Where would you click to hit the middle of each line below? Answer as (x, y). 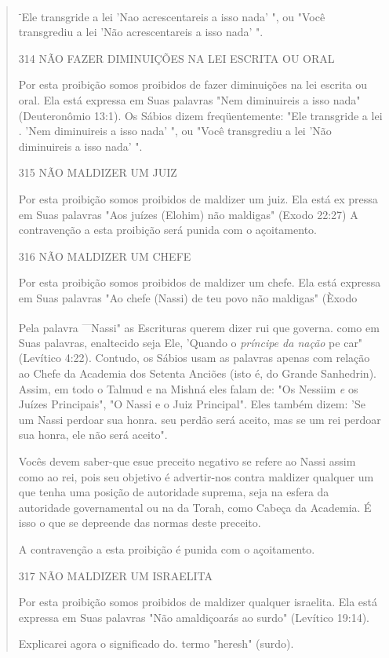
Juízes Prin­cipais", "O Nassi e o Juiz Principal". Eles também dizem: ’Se (192, 404)
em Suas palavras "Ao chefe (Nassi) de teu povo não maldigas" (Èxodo (188, 297)
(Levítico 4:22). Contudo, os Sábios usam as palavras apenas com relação (194, 358)
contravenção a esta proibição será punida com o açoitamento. (167, 230)
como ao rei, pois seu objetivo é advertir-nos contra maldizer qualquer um (196, 476)
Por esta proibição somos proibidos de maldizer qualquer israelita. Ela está (198, 602)
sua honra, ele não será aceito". (93, 435)
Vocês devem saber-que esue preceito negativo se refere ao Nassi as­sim (187, 461)
